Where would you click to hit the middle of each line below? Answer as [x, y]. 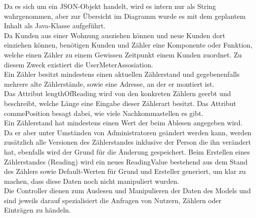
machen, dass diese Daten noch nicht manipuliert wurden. [92, 181]
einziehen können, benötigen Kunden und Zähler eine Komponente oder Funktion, [128, 45]
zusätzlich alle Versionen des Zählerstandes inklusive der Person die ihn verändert [128, 142]
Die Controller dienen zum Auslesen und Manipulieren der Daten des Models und [128, 191]
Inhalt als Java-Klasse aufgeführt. [55, 26]
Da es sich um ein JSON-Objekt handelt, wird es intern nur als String [110, 6]
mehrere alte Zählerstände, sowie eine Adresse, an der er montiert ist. [109, 83]
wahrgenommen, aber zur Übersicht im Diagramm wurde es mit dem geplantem [125, 16]
